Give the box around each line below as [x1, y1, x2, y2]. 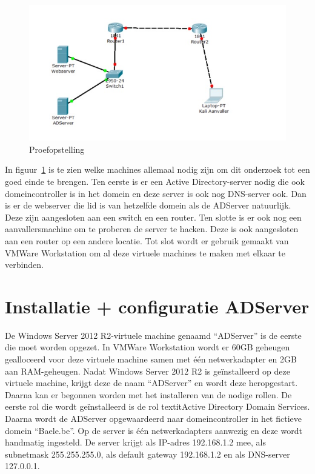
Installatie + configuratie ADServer [5, 293, 310, 318]
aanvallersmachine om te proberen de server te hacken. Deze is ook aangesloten [5, 222, 299, 235]
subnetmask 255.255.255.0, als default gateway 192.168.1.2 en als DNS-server [5, 447, 290, 460]
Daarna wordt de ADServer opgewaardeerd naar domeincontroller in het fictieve [5, 412, 302, 425]
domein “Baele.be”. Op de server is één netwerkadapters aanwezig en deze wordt [5, 424, 302, 436]
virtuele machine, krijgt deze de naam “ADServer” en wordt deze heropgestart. [5, 376, 298, 389]
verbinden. [5, 258, 44, 271]
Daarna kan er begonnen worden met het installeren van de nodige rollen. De [5, 388, 292, 401]
